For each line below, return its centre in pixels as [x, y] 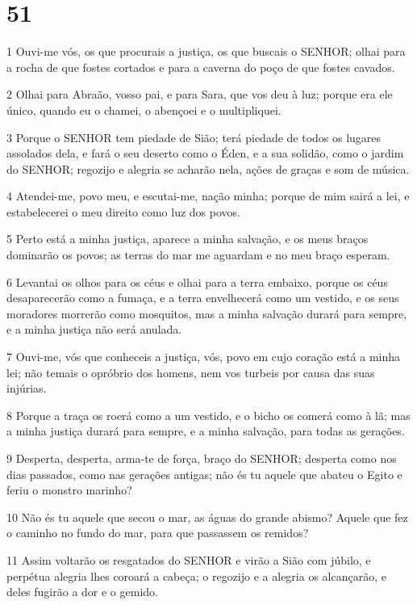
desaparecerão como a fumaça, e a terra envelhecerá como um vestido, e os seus [203, 298]
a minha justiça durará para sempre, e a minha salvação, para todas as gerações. [206, 431]
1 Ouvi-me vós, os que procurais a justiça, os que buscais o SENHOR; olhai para [206, 51]
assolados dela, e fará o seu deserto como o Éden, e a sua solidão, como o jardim [205, 153]
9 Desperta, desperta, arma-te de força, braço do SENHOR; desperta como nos [202, 458]
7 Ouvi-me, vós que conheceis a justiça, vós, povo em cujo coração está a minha [204, 357]
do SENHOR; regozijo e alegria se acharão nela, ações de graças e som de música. [208, 168]
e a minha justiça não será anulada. [94, 329]
